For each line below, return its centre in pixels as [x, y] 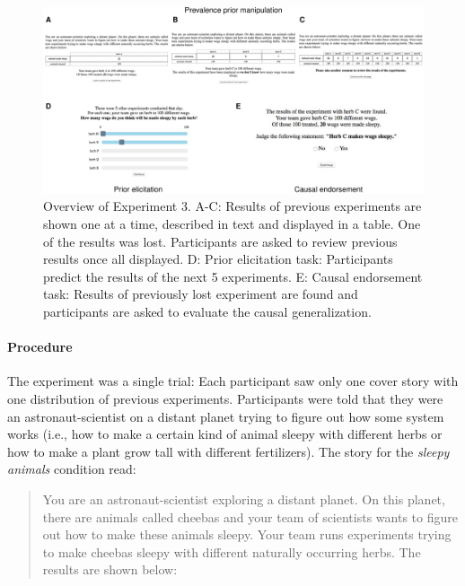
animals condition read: [72, 469]
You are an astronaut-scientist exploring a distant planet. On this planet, [244, 499]
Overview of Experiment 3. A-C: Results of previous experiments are [232, 206]
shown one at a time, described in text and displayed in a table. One [232, 224]
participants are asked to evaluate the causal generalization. [207, 312]
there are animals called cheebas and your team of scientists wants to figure [250, 516]
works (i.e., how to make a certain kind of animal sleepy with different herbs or [225, 434]
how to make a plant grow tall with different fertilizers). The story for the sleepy [228, 451]
